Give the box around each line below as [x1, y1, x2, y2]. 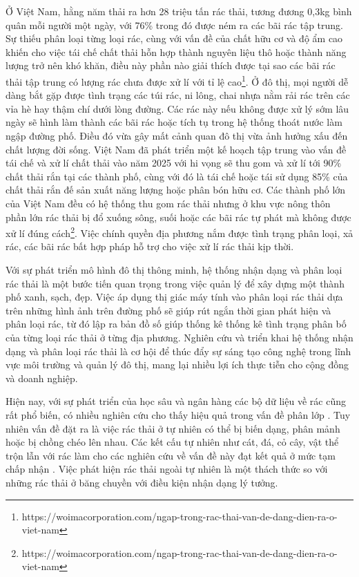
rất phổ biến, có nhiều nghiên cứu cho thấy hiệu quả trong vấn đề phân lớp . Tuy [6, 407, 351, 422]
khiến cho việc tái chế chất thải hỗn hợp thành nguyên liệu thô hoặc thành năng [6, 44, 347, 59]
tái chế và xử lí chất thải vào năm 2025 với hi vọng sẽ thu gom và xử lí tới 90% [6, 155, 342, 170]
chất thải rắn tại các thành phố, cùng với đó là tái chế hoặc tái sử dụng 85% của [6, 169, 348, 183]
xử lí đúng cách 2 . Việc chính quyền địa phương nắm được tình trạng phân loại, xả [6, 224, 353, 240]
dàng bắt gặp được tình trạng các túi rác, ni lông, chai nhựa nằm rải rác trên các [6, 88, 350, 102]
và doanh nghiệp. [6, 370, 78, 385]
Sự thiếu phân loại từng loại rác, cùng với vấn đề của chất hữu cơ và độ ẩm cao [6, 31, 343, 46]
